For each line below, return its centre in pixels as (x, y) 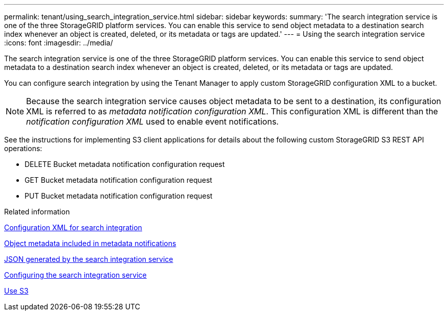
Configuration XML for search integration (73, 227)
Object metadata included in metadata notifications (90, 243)
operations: (23, 148)
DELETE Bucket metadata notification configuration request (125, 164)
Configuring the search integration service (75, 275)
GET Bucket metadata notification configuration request (118, 180)
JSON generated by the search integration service (89, 259)
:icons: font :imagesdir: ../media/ (59, 43)
